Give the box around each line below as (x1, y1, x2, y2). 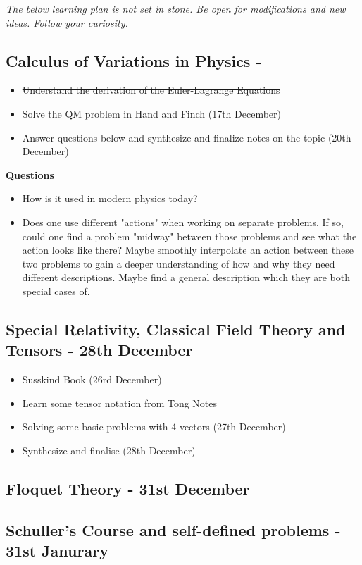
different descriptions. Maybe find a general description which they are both (22, 270, 350, 285)
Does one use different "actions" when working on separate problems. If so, (22, 214, 344, 229)
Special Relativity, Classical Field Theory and (6, 318, 346, 340)
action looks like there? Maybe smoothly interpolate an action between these (22, 242, 354, 257)
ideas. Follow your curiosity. (6, 15, 128, 30)
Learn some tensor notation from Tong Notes (22, 395, 218, 410)
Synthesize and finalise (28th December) (22, 442, 196, 457)
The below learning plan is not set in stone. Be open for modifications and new (6, 1, 346, 15)
